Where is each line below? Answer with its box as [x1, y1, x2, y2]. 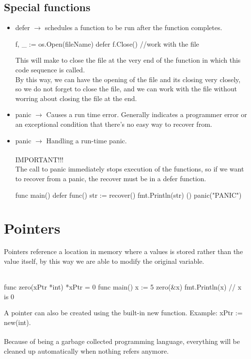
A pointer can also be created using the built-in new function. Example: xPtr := [4, 308, 243, 318]
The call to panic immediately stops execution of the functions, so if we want [15, 164, 244, 174]
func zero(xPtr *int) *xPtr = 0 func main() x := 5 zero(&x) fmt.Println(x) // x [4, 282, 242, 292]
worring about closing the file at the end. [15, 93, 137, 103]
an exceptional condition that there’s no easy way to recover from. [15, 119, 212, 129]
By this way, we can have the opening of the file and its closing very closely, [15, 74, 241, 84]
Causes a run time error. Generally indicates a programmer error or [46, 109, 247, 120]
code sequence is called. [15, 64, 85, 74]
